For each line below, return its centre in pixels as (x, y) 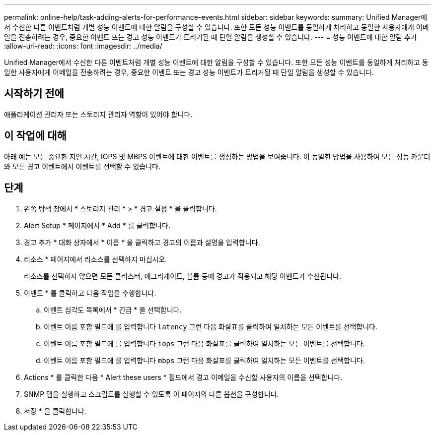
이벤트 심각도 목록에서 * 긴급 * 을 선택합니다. (113, 310)
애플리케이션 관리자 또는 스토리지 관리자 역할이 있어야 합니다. (98, 114)
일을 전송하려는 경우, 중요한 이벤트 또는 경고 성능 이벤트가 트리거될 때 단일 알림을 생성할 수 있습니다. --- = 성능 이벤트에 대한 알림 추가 (211, 37)
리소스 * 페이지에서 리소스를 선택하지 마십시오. (96, 259)
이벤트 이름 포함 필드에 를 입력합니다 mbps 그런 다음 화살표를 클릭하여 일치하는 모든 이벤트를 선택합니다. (204, 360)
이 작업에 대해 (35, 136)
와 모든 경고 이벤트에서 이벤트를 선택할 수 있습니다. (82, 166)
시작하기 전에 (34, 94)
